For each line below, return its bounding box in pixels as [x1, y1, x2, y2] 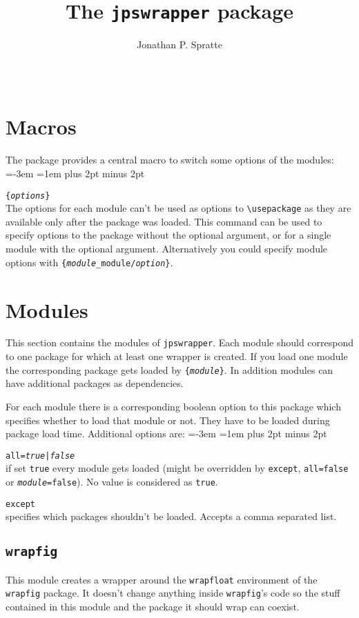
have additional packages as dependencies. [6, 376, 184, 390]
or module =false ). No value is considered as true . [6, 475, 218, 489]
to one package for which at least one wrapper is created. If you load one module [6, 349, 348, 363]
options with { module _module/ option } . [6, 255, 173, 269]
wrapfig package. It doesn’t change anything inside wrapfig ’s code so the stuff [6, 586, 340, 600]
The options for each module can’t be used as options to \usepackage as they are [6, 201, 351, 215]
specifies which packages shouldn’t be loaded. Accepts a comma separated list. [6, 509, 337, 524]
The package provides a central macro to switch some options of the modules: [6, 152, 334, 167]
